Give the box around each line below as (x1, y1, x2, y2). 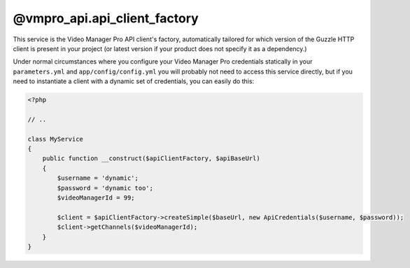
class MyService (27, 135, 84, 143)
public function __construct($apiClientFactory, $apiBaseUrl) (42, 155, 260, 162)
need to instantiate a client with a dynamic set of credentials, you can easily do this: (13, 77, 255, 85)
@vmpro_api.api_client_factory (13, 10, 199, 26)
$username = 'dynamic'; (57, 174, 139, 182)
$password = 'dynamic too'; (57, 184, 154, 192)
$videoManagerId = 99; (57, 194, 136, 202)
